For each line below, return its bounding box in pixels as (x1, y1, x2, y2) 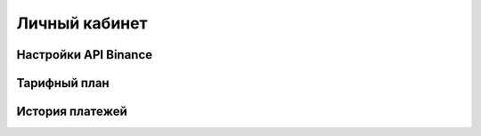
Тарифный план (16, 76, 110, 91)
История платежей (16, 104, 128, 119)
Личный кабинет (16, 13, 148, 33)
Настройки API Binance (16, 47, 153, 62)
